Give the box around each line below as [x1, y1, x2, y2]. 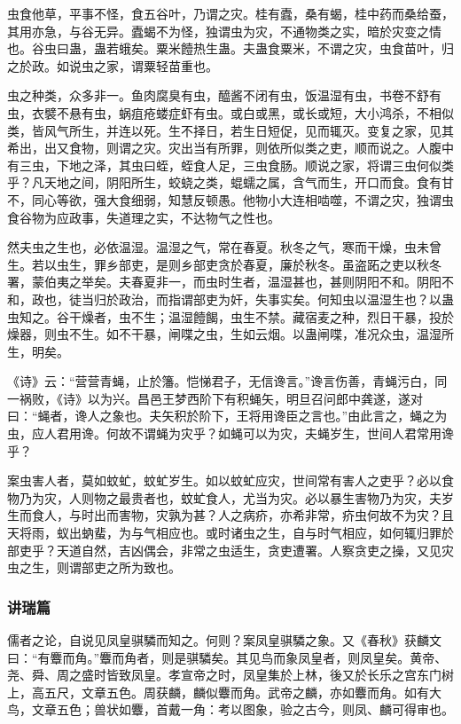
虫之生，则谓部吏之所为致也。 [7, 558, 181, 577]
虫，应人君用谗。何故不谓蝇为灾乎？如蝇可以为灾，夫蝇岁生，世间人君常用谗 [7, 424, 454, 443]
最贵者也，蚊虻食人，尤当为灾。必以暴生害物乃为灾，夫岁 [118, 488, 454, 507]
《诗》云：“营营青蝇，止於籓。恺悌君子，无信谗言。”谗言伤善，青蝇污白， [7, 372, 435, 390]
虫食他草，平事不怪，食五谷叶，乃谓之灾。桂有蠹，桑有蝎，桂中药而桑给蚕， [7, 4, 454, 22]
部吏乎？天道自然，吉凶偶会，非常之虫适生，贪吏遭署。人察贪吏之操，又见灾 [7, 540, 454, 559]
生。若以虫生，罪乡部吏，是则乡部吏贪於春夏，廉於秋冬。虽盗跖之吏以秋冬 [7, 255, 441, 273]
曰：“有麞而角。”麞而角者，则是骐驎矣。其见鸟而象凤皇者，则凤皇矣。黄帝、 [7, 648, 448, 666]
